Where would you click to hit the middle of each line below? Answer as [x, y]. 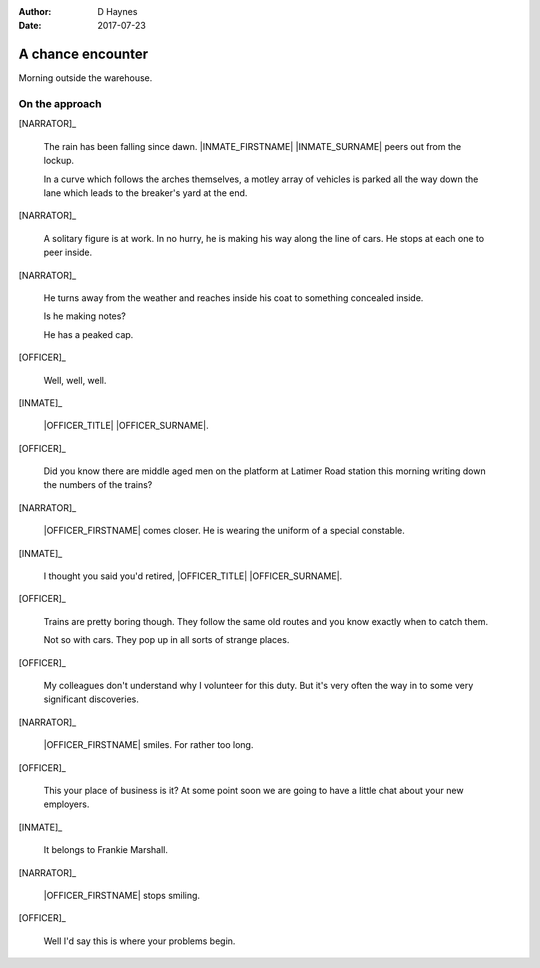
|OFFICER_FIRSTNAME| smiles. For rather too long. [148, 745]
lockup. [59, 161]
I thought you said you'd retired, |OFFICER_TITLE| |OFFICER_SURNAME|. [193, 576]
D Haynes [117, 11]
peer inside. [68, 252]
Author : [35, 11]
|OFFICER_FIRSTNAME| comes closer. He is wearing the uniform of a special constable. [224, 531]
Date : [30, 26]
